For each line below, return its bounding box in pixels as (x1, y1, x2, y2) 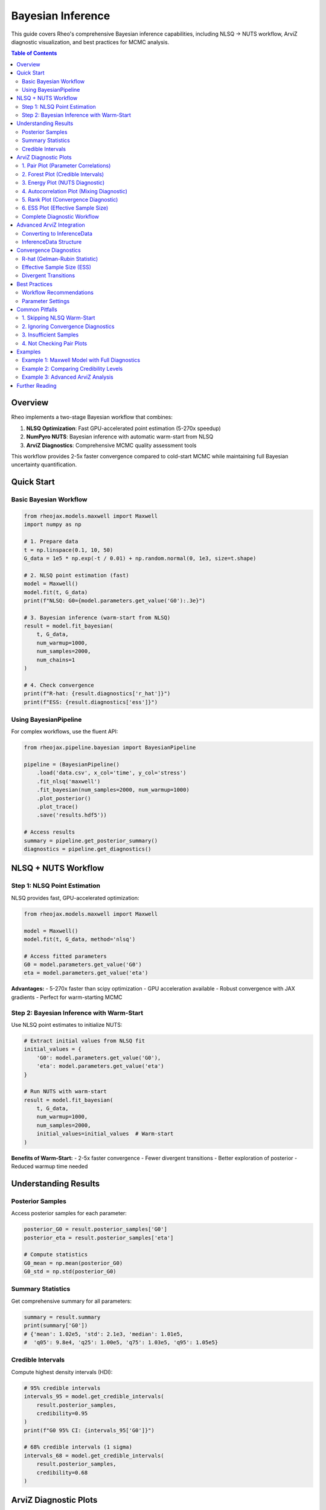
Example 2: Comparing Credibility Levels (22, 365, 123, 372)
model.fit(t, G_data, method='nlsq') (24, 936, 136, 942)
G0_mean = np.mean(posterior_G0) (24, 1259, 123, 1267)
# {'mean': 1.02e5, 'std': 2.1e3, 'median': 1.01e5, (24, 1331, 184, 1337)
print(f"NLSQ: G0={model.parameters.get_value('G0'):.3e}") (24, 597, 206, 604)
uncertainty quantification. (11, 461, 77, 468)
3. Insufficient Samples (22, 331, 79, 338)
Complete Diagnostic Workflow (22, 213, 100, 220)
